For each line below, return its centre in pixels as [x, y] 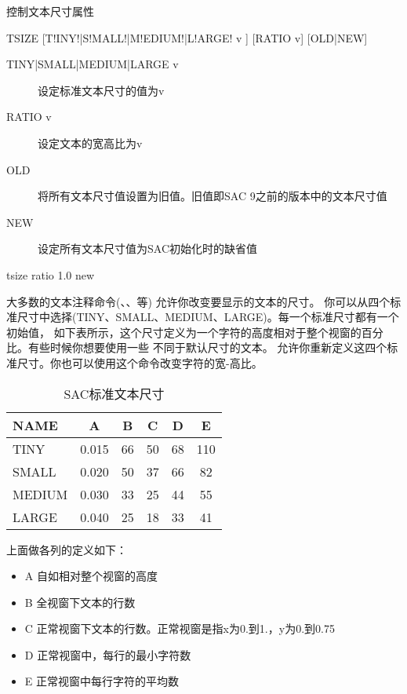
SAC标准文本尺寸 [114, 393]
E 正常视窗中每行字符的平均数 [102, 681]
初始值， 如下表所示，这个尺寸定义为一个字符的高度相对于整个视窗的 [184, 332]
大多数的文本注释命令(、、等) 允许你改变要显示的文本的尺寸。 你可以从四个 [198, 301]
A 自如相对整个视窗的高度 [91, 576]
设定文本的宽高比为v [90, 142]
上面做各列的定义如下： [67, 549]
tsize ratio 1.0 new [51, 274]
